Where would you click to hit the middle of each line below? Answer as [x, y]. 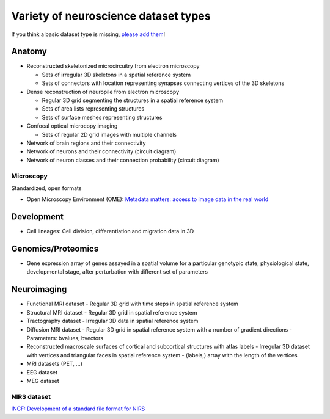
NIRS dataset [31, 396]
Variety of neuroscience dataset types [111, 16]
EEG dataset [42, 372]
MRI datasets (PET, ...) [54, 364]
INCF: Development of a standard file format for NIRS [78, 409]
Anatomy [29, 52]
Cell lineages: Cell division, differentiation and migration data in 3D [110, 231]
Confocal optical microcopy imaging [72, 126]
